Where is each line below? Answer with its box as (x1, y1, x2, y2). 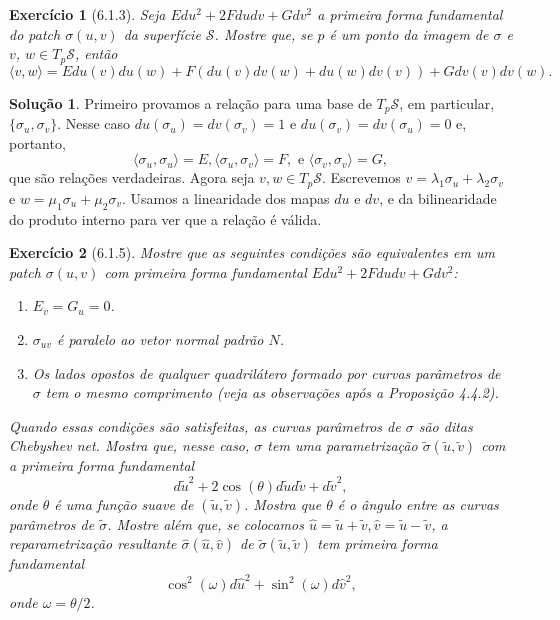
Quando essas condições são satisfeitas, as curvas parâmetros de (9, 415, 401, 436)
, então (74, 43, 118, 64)
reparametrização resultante (9, 533, 177, 554)
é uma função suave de (54, 493, 194, 514)
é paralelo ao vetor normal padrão (56, 328, 264, 349)
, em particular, (399, 92, 495, 113)
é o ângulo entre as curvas (337, 493, 499, 514)
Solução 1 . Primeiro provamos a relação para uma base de (9, 92, 372, 113)
